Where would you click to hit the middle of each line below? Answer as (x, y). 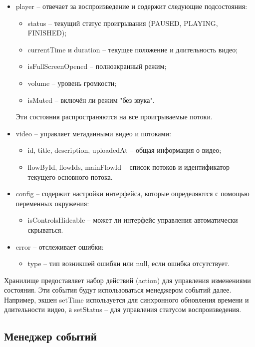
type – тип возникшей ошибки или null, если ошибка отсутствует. (128, 263)
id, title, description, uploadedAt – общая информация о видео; (125, 150)
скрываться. (45, 229)
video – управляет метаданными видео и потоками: (93, 133)
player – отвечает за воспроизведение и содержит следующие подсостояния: (131, 6)
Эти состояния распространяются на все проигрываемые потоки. (114, 117)
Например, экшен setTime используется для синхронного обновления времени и (127, 299)
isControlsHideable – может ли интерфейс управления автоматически (133, 220)
